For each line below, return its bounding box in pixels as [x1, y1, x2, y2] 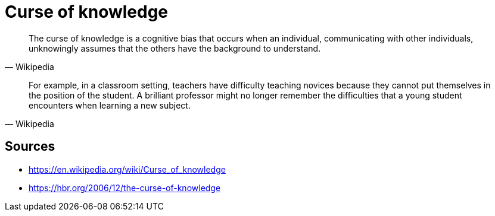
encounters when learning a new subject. [29, 100, 191, 110]
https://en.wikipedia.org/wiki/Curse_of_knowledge [29, 164, 226, 174]
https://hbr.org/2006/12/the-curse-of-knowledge [29, 182, 221, 193]
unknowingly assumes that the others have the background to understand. [29, 43, 321, 53]
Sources [5, 139, 55, 154]
